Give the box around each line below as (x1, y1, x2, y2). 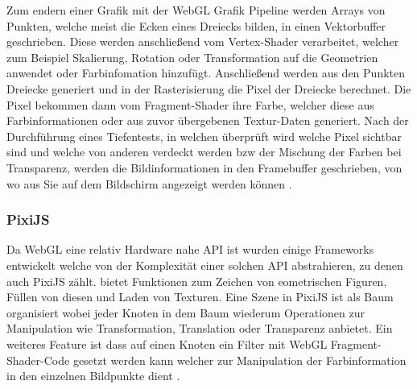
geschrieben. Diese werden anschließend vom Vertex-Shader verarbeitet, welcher (6, 33, 399, 50)
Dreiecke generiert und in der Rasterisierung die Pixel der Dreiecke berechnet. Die (6, 80, 411, 97)
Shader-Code (6, 351, 70, 368)
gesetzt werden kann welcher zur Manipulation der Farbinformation (72, 351, 407, 368)
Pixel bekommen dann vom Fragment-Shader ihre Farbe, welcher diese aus (6, 96, 374, 113)
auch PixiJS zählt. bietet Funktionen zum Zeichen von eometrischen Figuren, (6, 272, 387, 289)
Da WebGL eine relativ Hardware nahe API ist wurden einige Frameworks (6, 241, 374, 258)
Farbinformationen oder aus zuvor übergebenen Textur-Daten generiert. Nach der (6, 112, 409, 129)
